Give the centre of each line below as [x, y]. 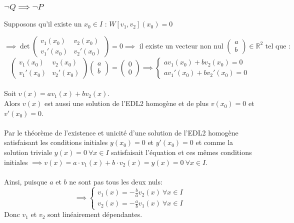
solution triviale [28, 152]
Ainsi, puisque [26, 181]
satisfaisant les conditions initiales [56, 142]
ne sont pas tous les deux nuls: [116, 181]
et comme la [214, 142]
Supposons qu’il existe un [43, 24]
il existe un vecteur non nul [181, 46]
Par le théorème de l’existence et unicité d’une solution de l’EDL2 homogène [121, 132]
